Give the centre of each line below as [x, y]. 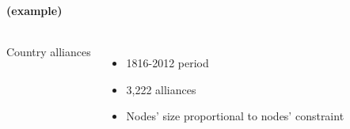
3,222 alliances [161, 89]
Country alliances [49, 52]
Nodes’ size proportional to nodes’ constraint [235, 116]
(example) [34, 10]
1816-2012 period [167, 63]
